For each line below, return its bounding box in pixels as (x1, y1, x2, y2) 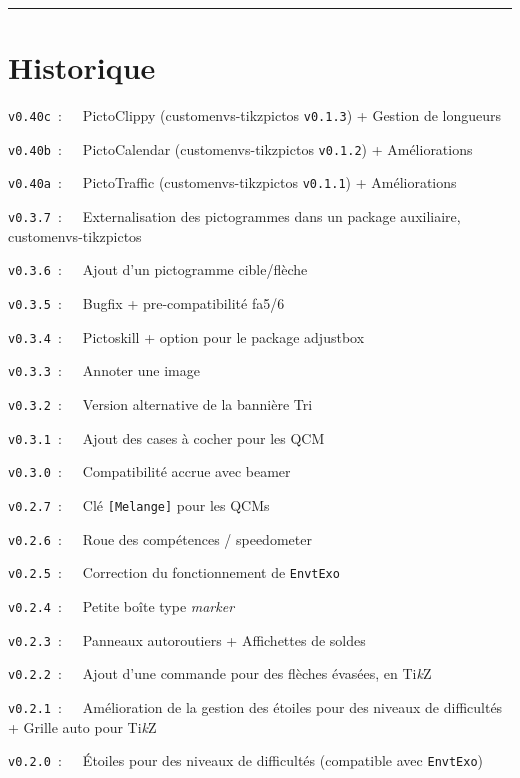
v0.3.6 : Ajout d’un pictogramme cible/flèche (8, 259, 308, 280)
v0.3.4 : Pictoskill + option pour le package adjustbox (8, 326, 365, 347)
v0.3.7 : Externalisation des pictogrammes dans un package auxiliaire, (8, 206, 461, 227)
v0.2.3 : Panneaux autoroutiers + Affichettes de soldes (8, 629, 366, 650)
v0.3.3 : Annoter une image (8, 360, 200, 381)
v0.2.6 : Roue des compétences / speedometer (8, 528, 312, 549)
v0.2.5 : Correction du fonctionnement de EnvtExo (8, 562, 340, 583)
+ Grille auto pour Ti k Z (8, 716, 157, 737)
